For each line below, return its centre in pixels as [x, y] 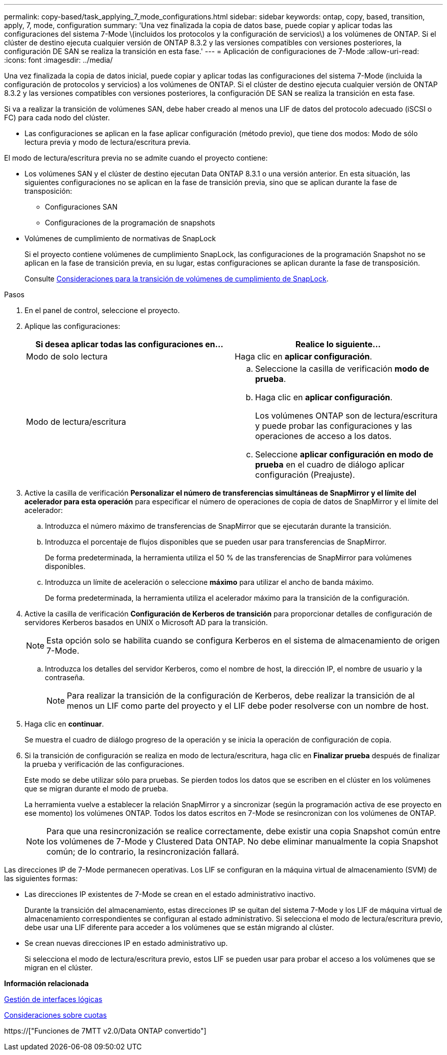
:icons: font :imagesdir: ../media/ [58, 60]
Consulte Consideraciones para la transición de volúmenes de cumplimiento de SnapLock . [177, 279]
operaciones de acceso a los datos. [324, 436]
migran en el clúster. [59, 968]
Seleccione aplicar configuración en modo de [344, 454]
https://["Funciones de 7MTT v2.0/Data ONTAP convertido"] [105, 1031]
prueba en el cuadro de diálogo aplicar [330, 465]
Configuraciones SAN [81, 207]
